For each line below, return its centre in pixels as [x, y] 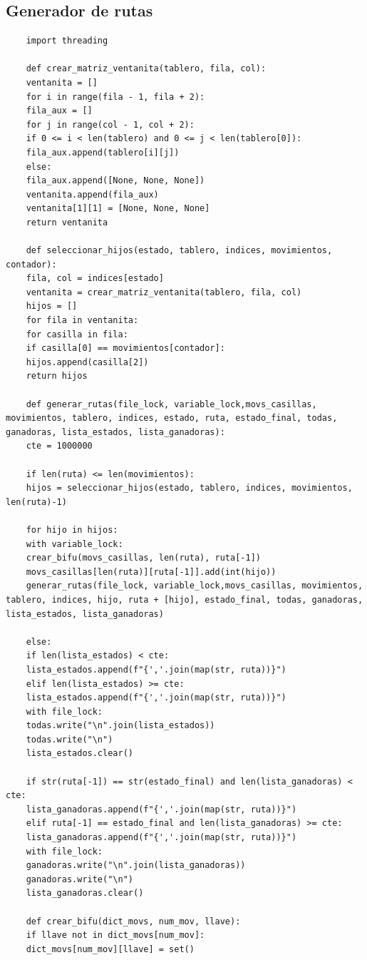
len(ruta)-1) [36, 502]
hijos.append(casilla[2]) [87, 362]
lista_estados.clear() [79, 754]
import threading [67, 41]
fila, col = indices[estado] [95, 279]
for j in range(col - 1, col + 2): [110, 124]
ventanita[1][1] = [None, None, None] [118, 209]
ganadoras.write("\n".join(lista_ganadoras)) [136, 865]
